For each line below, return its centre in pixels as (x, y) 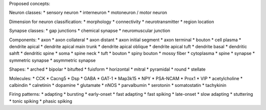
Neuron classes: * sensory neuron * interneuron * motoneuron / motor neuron (88, 13)
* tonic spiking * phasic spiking (41, 101)
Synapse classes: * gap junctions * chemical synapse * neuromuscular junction (90, 31)
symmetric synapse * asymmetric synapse (52, 60)
